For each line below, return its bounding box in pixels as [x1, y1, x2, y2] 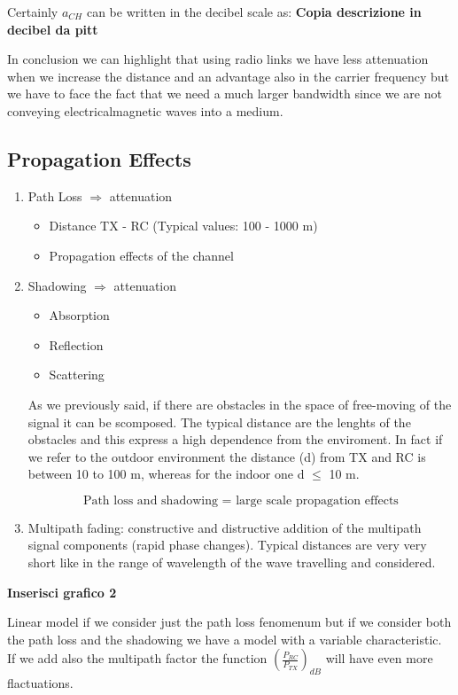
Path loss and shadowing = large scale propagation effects [82, 494, 399, 507]
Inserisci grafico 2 [7, 582, 117, 601]
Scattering [49, 365, 105, 384]
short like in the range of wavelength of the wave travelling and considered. [27, 553, 436, 572]
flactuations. [7, 674, 74, 692]
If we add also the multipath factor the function [7, 649, 268, 668]
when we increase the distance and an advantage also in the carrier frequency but [7, 66, 449, 85]
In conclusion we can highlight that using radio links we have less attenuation [7, 50, 429, 68]
